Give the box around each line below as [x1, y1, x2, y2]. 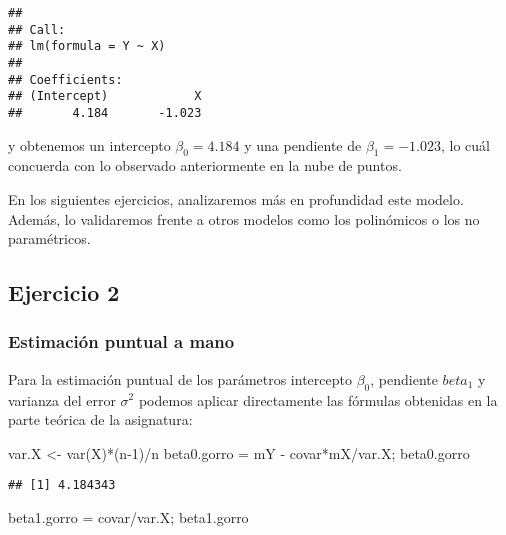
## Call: [8, 22, 66, 37]
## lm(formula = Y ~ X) [8, 39, 166, 54]
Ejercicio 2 [8, 277, 120, 308]
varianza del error [8, 389, 116, 410]
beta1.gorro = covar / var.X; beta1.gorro [8, 507, 249, 527]
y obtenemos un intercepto [8, 134, 171, 155]
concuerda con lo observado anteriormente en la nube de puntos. [8, 155, 402, 176]
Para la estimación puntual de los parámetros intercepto [8, 368, 352, 389]
